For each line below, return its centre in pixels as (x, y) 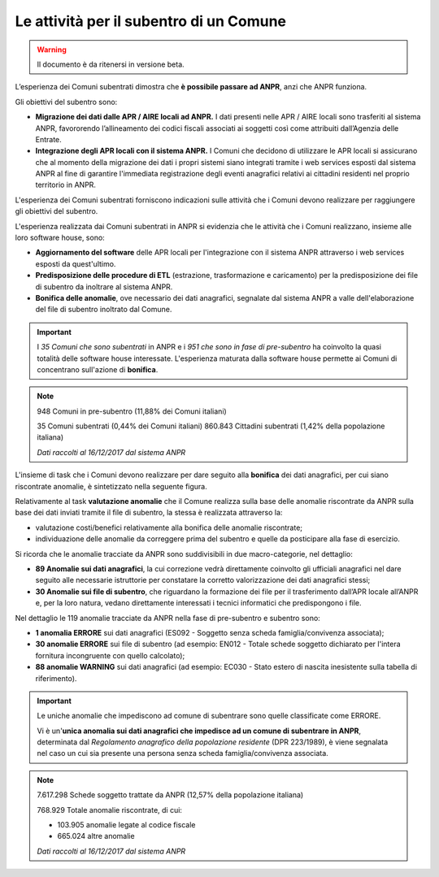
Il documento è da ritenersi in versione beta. (111, 64)
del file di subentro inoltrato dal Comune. (104, 310)
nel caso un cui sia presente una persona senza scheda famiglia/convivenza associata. (183, 753)
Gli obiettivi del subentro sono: (66, 102)
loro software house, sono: (60, 238)
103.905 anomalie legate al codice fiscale (126, 825)
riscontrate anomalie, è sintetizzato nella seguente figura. (111, 486)
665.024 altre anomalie (96, 836)
